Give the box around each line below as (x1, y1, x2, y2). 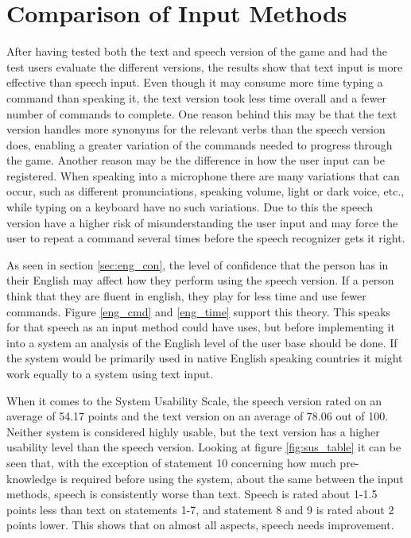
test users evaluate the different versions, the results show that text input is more (6, 58, 403, 75)
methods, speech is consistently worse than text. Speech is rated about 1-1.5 (6, 486, 378, 502)
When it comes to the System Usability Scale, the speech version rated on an (6, 392, 382, 408)
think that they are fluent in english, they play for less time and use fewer (6, 288, 366, 304)
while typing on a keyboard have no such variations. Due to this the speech (6, 199, 374, 215)
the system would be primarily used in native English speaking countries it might (6, 350, 403, 366)
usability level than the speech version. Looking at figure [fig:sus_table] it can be (6, 439, 401, 455)
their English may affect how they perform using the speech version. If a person (6, 272, 394, 288)
